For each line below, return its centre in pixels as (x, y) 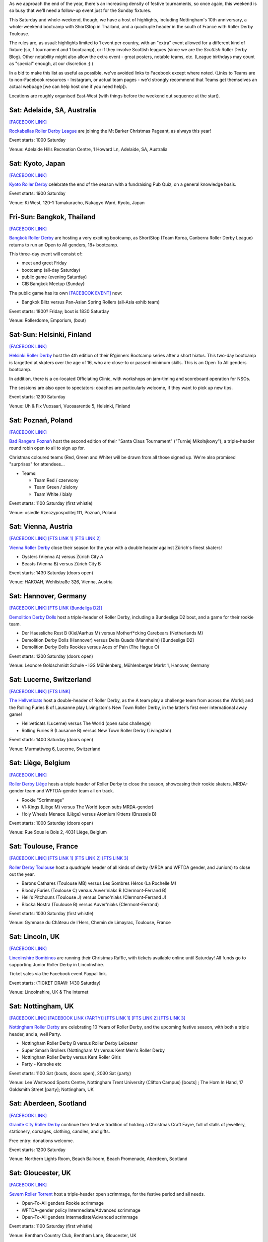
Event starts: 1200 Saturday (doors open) (51, 656)
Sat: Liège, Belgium (40, 763)
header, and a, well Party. (35, 1034)
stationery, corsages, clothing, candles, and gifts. (60, 1131)
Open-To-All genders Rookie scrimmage (63, 1203)
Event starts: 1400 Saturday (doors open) (51, 740)
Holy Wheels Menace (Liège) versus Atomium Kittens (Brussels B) (89, 814)
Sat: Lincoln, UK (34, 937)
